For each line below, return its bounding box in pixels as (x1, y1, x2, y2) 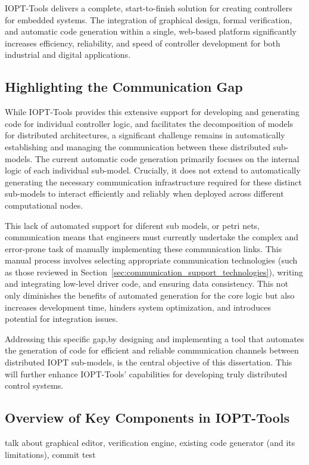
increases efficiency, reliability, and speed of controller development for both (5, 36, 280, 49)
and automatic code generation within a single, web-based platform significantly (5, 25, 296, 38)
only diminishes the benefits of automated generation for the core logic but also (5, 289, 295, 302)
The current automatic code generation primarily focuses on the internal (35, 152, 299, 165)
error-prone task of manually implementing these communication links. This (5, 242, 282, 255)
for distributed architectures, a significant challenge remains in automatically (5, 129, 285, 141)
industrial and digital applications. (5, 48, 131, 61)
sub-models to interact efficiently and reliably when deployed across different (5, 187, 284, 200)
